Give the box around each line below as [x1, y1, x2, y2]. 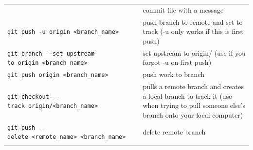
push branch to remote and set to [143, 16, 243, 27]
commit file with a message [143, 4, 224, 15]
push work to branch [143, 69, 204, 79]
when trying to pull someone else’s [143, 100, 246, 110]
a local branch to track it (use [143, 90, 232, 101]
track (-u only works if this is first [143, 26, 244, 36]
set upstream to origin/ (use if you [143, 47, 246, 58]
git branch [7, 50, 42, 57]
